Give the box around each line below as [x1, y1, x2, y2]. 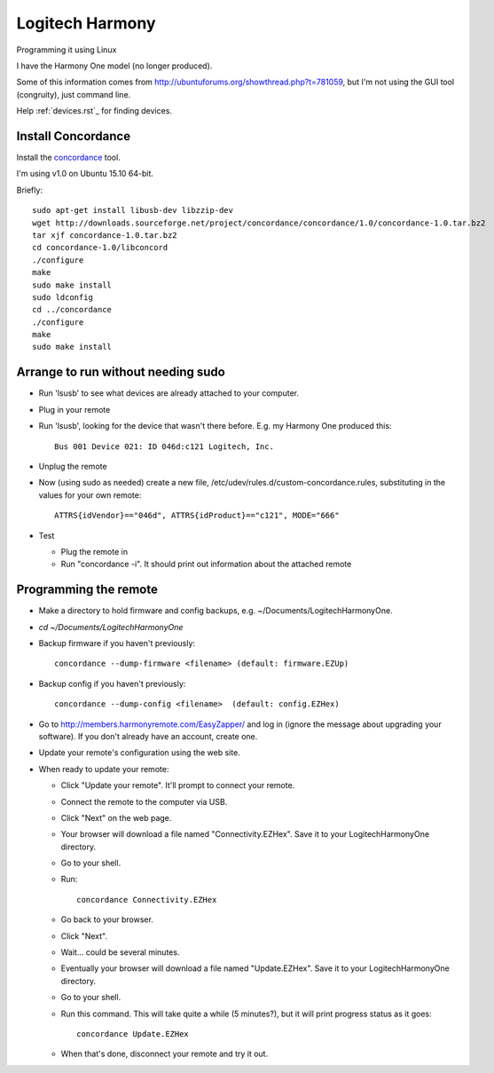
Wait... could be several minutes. [60, 947, 180, 958]
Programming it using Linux [16, 44, 117, 55]
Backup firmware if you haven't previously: [38, 637, 195, 648]
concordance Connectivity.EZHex [76, 895, 217, 904]
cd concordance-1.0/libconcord [32, 242, 169, 253]
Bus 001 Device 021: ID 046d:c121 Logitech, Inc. [54, 441, 275, 452]
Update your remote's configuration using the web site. [38, 747, 241, 758]
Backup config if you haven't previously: [38, 678, 186, 689]
